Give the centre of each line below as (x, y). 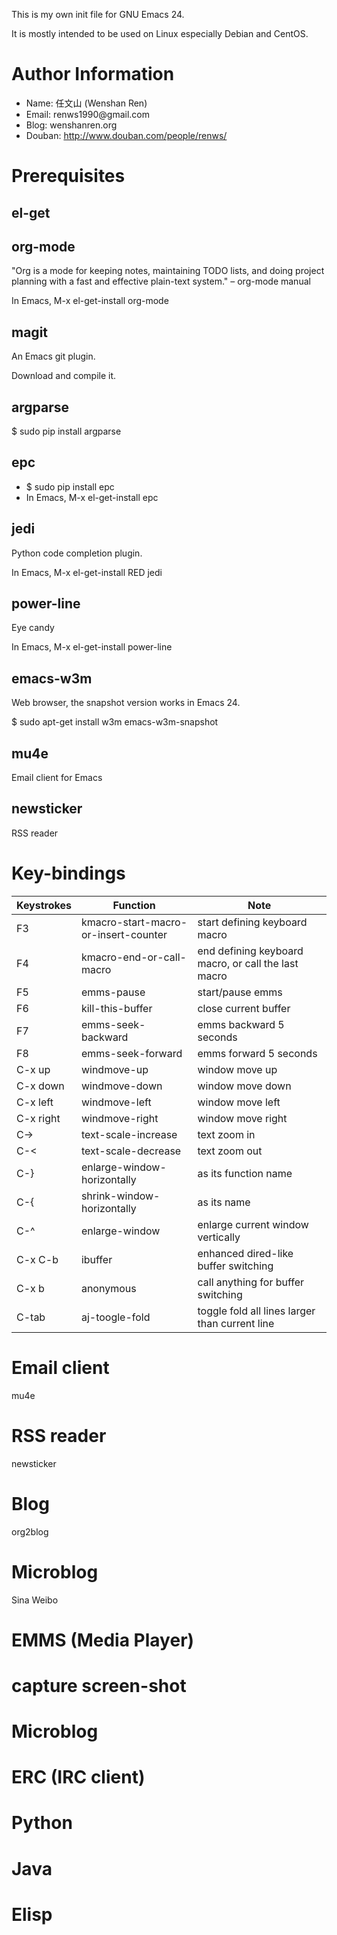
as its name (224, 1202)
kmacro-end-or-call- (133, 957)
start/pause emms (240, 992)
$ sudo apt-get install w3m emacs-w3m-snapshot (115, 722)
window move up (237, 1069)
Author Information (93, 74)
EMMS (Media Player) (103, 1640)
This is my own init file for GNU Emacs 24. (98, 14)
